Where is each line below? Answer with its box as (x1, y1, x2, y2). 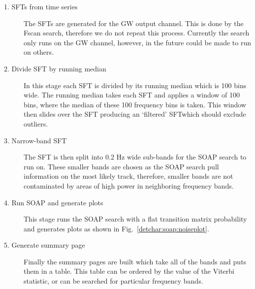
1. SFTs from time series (4, 1, 78, 11)
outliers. (24, 118, 48, 128)
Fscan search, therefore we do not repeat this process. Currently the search (24, 28, 250, 38)
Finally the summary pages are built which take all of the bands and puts (24, 256, 247, 266)
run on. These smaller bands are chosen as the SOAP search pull (24, 161, 219, 171)
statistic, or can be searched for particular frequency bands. (24, 276, 203, 286)
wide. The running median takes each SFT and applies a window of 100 (24, 90, 240, 100)
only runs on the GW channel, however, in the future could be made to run (24, 37, 251, 47)
